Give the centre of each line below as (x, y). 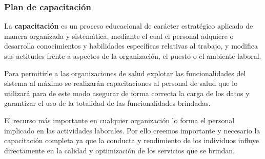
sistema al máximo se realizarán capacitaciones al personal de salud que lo (121, 83)
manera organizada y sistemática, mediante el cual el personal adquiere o (119, 36)
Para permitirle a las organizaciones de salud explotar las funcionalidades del (125, 73)
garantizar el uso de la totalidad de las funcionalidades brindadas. (107, 103)
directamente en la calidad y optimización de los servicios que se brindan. (119, 150)
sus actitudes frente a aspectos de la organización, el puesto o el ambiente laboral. (133, 56)
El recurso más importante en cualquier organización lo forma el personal (119, 120)
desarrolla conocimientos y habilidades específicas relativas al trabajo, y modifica (131, 46)
